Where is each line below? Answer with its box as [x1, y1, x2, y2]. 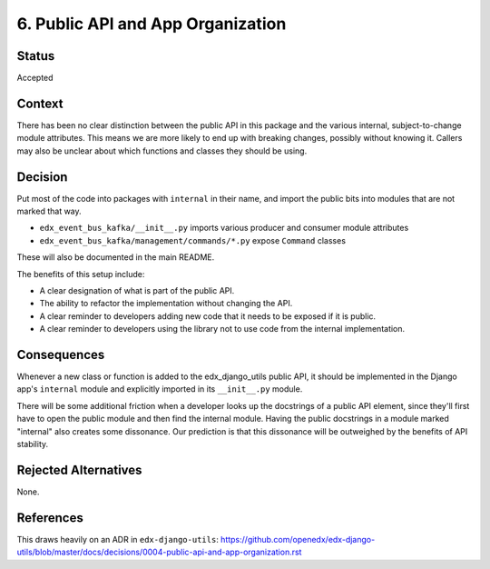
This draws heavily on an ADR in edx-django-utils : [16, 534, 220, 544]
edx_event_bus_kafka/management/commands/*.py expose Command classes [39, 235, 347, 245]
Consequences [16, 346, 105, 363]
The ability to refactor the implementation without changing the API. [39, 298, 293, 309]
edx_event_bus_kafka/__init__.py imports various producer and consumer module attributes [39, 223, 409, 234]
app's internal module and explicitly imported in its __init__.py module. [16, 384, 303, 394]
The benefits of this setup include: [16, 268, 145, 279]
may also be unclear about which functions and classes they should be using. [16, 145, 308, 156]
